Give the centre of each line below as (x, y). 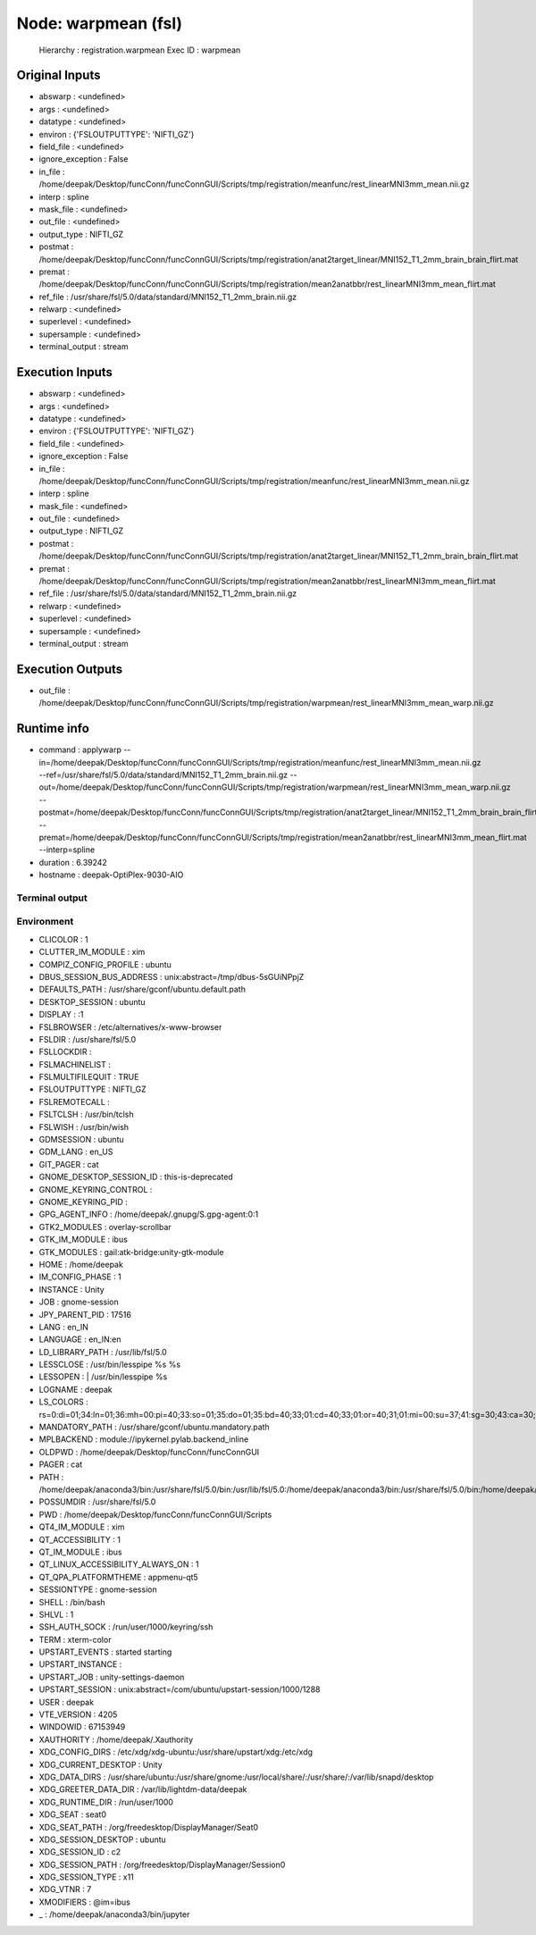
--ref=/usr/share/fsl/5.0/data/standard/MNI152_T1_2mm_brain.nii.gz (163, 775)
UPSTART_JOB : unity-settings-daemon (112, 1677)
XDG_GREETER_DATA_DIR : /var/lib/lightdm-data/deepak (143, 1789)
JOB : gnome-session (79, 1302)
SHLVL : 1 (56, 1614)
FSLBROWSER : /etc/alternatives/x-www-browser (130, 1026)
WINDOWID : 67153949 (82, 1727)
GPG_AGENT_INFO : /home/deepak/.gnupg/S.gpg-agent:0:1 (149, 1214)
